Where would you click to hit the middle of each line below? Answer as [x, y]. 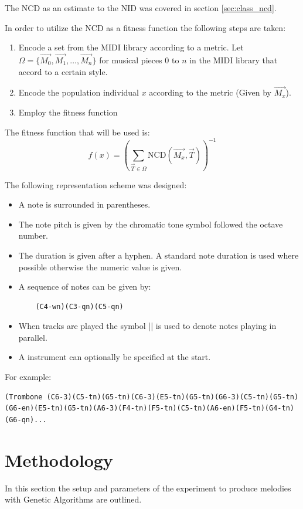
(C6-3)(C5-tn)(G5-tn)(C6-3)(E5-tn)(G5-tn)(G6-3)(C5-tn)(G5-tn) [173, 397]
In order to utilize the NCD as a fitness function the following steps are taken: [145, 27]
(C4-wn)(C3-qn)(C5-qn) [79, 306]
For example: [28, 377]
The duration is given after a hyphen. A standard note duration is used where [159, 255]
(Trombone [24, 397]
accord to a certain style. [63, 71]
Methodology [59, 459]
